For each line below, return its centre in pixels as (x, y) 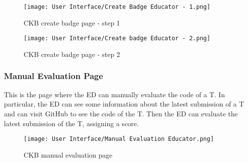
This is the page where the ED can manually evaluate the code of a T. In (114, 94)
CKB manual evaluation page (68, 154)
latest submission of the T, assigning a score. (71, 123)
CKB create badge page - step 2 (72, 54)
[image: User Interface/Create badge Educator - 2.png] (117, 39)
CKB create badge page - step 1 (72, 22)
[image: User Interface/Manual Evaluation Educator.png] (119, 139)
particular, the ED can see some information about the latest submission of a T (124, 104)
